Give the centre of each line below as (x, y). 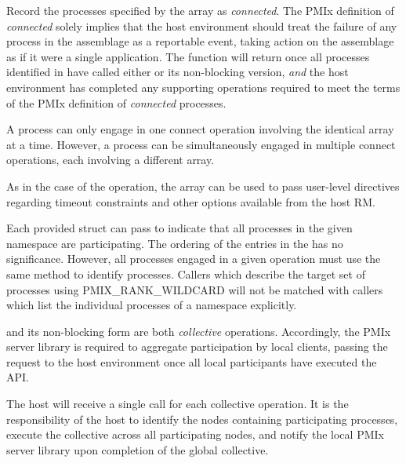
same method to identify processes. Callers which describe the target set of (186, 273)
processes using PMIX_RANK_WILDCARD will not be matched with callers (195, 289)
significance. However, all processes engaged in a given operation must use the (194, 259)
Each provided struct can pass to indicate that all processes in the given (179, 228)
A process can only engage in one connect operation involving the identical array (200, 129)
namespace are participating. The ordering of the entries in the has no (175, 243)
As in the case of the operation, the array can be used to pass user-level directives (203, 186)
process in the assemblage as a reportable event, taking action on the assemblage (200, 41)
